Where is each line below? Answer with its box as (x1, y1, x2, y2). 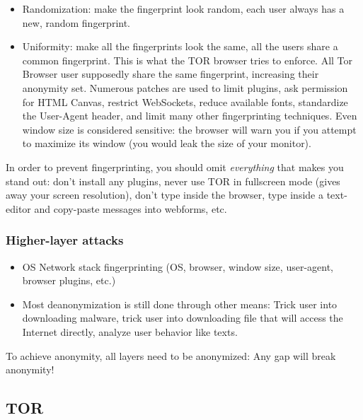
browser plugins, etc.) (22, 273, 116, 288)
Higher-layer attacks (6, 231, 124, 249)
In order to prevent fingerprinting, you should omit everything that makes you (6, 159, 344, 174)
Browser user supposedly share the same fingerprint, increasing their (22, 66, 319, 81)
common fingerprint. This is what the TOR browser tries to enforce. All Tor (22, 52, 353, 67)
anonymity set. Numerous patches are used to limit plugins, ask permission (22, 80, 348, 95)
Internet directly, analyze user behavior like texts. (22, 324, 238, 339)
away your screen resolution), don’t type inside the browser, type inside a (6, 187, 323, 202)
